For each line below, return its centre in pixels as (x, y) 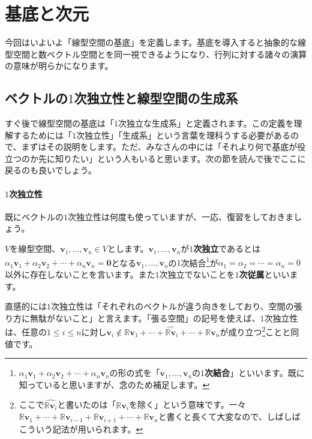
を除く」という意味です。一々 (187, 405)
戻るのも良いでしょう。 (51, 170)
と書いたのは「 (87, 405)
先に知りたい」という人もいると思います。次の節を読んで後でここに (172, 158)
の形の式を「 (135, 373)
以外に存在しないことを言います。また (80, 274)
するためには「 (42, 135)
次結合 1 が (199, 261)
